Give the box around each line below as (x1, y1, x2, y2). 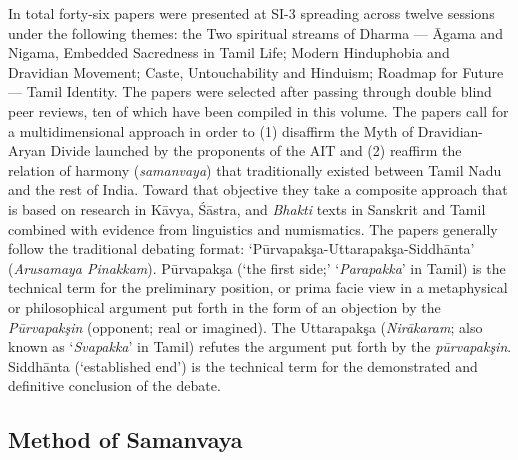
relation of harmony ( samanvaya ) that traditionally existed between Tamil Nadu (8, 159, 502, 180)
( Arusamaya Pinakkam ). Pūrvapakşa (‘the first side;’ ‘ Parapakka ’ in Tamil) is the (8, 257, 506, 278)
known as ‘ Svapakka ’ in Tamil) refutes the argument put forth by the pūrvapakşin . (8, 336, 512, 357)
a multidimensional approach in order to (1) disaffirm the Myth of (8, 120, 414, 141)
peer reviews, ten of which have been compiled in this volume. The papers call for (8, 100, 509, 121)
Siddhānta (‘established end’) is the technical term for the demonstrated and (8, 355, 478, 376)
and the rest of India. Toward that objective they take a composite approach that (8, 179, 508, 200)
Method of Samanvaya (8, 424, 243, 455)
